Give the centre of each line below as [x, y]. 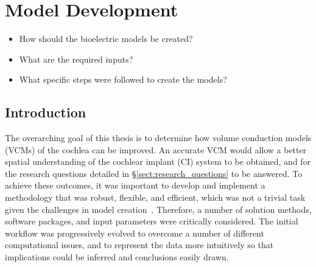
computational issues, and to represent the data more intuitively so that [139, 245]
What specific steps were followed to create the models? [123, 79]
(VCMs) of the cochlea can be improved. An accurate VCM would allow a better [156, 149]
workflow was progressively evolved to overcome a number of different [135, 233]
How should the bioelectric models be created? [106, 39]
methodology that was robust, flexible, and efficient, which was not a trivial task [155, 197]
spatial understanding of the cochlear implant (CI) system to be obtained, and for [158, 161]
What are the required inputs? [76, 59]
